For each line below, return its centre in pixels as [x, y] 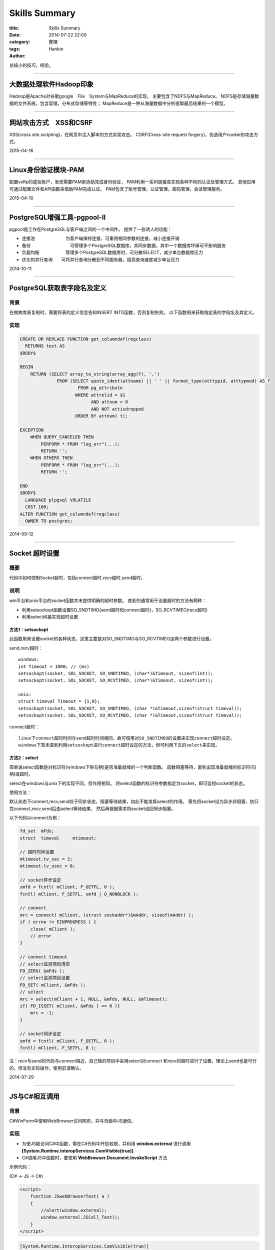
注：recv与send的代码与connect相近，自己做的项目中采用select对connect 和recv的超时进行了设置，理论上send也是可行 [133, 1061]
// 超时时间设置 [37, 852]
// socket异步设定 [40, 880]
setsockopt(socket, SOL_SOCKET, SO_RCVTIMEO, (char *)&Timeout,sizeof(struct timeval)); [130, 715]
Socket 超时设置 [34, 553]
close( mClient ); [53, 929]
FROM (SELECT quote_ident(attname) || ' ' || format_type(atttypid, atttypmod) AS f [163, 381]
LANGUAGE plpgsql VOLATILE [58, 500]
